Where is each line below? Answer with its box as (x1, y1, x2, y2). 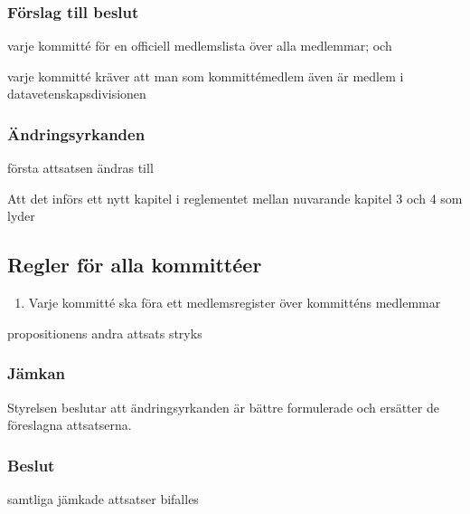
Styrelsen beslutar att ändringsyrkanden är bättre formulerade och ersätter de (7, 397, 439, 416)
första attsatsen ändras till (7, 158, 154, 177)
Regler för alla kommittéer (7, 251, 262, 279)
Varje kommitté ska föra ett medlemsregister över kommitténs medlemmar (28, 293, 441, 312)
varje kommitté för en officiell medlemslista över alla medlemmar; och (7, 36, 392, 55)
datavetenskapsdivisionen (7, 84, 146, 103)
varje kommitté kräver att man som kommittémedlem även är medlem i (7, 66, 404, 85)
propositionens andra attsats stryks (7, 323, 202, 342)
